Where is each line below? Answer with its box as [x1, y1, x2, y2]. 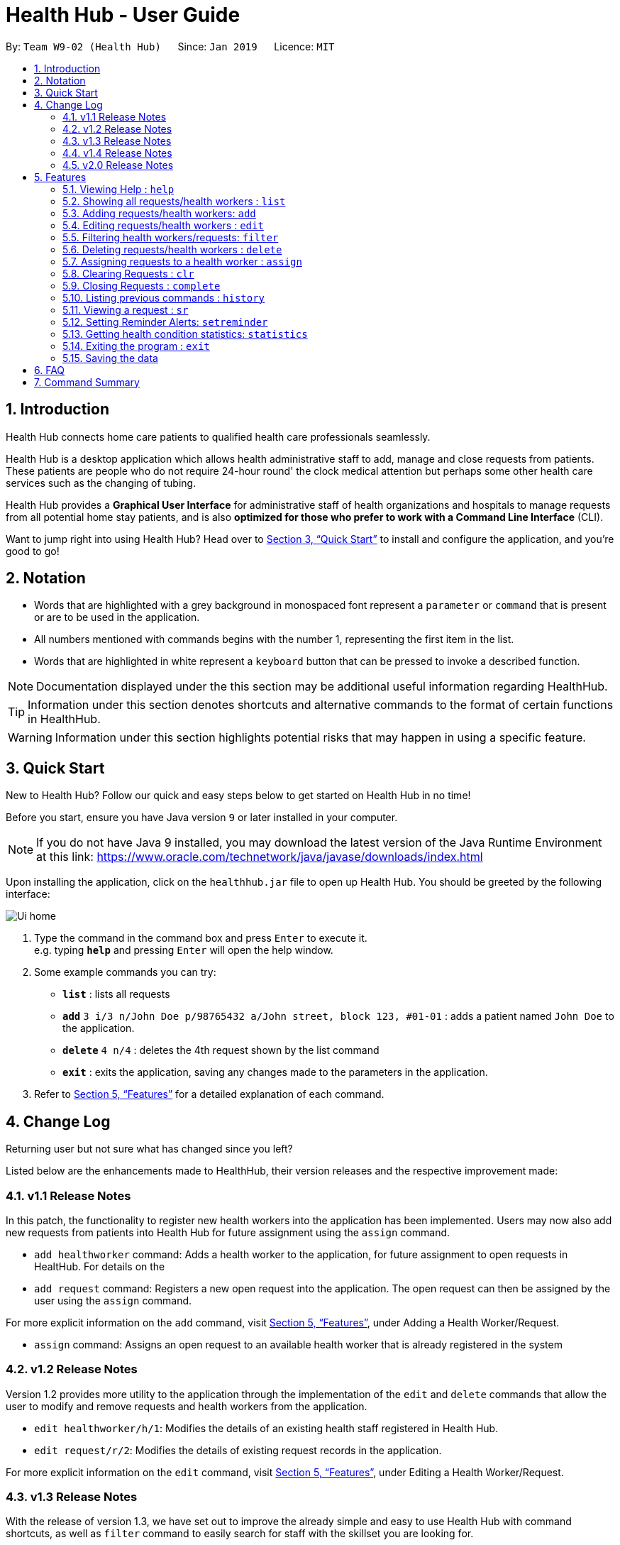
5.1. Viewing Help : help [62, 182, 175, 195]
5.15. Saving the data [62, 351, 158, 364]
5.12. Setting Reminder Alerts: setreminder [62, 315, 268, 328]
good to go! [6, 544, 60, 557]
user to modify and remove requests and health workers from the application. [6, 1400, 367, 1412]
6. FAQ [34, 363, 65, 376]
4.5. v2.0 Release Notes [62, 158, 174, 171]
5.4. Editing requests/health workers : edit [62, 219, 264, 231]
